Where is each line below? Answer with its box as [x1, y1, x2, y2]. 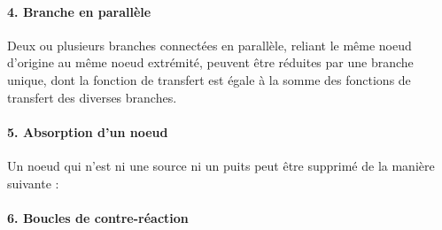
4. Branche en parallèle [7, 2, 151, 20]
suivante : [7, 173, 59, 192]
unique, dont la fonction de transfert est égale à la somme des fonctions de [7, 70, 411, 88]
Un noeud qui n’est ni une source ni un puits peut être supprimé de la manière [7, 156, 435, 174]
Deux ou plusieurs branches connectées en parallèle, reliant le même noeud [7, 35, 412, 54]
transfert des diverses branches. [7, 88, 177, 106]
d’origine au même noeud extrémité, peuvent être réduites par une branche [7, 53, 414, 72]
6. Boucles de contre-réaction [7, 208, 189, 226]
